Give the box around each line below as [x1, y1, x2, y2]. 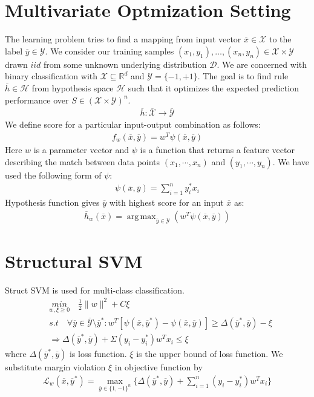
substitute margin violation [5, 361, 106, 373]
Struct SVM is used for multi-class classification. [5, 283, 185, 296]
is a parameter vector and [33, 143, 129, 156]
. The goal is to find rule [197, 70, 289, 82]
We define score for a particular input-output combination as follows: [5, 118, 261, 131]
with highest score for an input [109, 196, 224, 209]
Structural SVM [5, 248, 143, 273]
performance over [5, 93, 69, 106]
